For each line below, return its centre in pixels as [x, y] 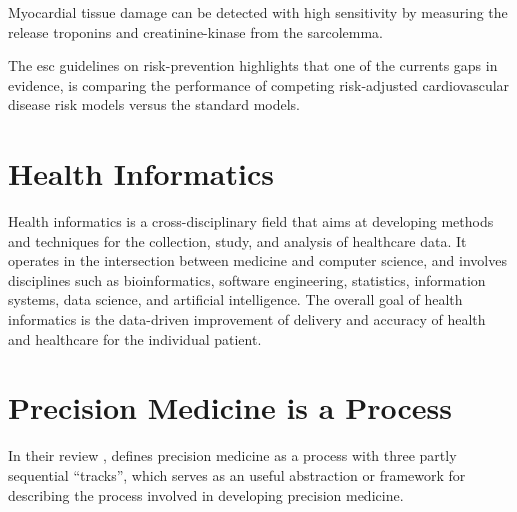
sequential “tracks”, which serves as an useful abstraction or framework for [237, 474]
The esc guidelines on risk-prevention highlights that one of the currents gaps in [253, 65]
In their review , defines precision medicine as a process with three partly [232, 455]
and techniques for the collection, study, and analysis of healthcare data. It [237, 240]
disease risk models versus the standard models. [154, 104]
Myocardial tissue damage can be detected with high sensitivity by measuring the [258, 12]
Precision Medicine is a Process [230, 407]
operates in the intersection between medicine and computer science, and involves [257, 260]
